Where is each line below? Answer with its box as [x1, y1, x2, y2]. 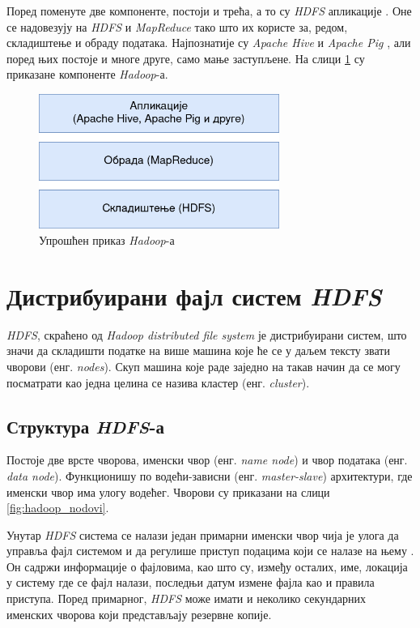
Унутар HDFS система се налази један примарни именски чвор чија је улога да [6, 526, 399, 543]
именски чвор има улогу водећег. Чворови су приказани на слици [6, 483, 330, 500]
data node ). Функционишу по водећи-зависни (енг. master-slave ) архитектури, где [6, 467, 413, 484]
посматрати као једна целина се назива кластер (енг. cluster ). [6, 374, 310, 391]
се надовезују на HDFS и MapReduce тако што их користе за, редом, [6, 18, 348, 35]
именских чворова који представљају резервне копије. [6, 605, 272, 622]
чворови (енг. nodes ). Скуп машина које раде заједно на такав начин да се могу [6, 357, 401, 374]
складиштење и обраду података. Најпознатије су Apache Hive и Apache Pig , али [6, 34, 411, 51]
